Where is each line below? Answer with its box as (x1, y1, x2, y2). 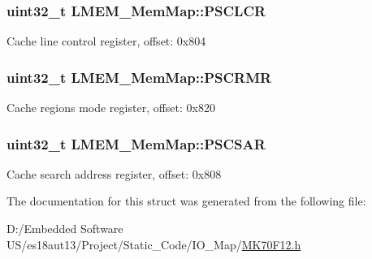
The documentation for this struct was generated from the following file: (6, 192, 366, 209)
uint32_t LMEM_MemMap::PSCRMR (6, 67, 272, 87)
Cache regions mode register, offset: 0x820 (6, 99, 215, 116)
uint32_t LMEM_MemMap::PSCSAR (6, 133, 266, 153)
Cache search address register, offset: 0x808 (6, 165, 222, 182)
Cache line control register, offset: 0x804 (6, 32, 206, 50)
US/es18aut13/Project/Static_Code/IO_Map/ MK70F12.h (6, 235, 301, 253)
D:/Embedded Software (6, 220, 123, 237)
